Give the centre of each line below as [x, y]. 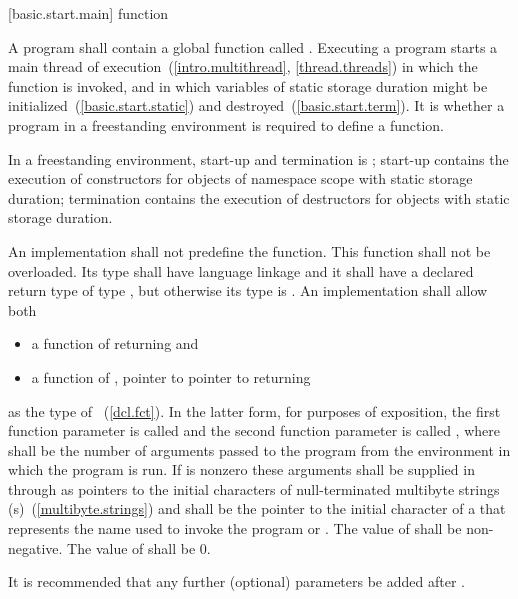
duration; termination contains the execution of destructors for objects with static [259, 197]
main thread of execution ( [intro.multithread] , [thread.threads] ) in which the [243, 66]
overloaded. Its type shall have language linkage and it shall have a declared [241, 270]
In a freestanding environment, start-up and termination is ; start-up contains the [258, 158]
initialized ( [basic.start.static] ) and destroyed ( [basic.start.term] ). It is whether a [256, 105]
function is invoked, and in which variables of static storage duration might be [248, 85]
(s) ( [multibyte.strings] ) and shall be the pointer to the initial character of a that [257, 508]
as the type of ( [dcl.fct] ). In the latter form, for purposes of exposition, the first [254, 410]
